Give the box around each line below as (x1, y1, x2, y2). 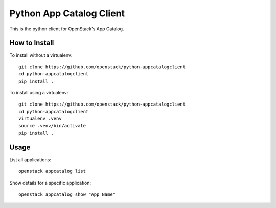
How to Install (9, 39, 54, 47)
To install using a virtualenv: (9, 90, 68, 96)
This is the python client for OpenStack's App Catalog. (9, 25, 124, 32)
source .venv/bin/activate (18, 123, 86, 128)
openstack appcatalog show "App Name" (18, 192, 116, 197)
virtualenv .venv (18, 116, 62, 122)
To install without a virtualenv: (9, 52, 73, 58)
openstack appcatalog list (18, 168, 86, 174)
